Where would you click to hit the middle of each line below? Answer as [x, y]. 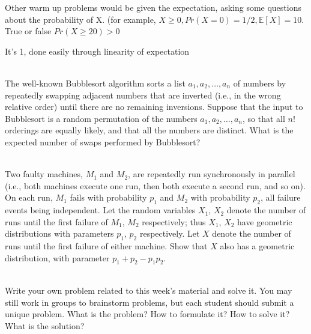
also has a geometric [257, 246]
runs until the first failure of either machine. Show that [106, 246]
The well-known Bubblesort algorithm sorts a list [95, 83]
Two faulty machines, [44, 174]
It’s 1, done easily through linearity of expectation [97, 51]
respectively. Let [170, 233]
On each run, [29, 197]
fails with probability [108, 197]
